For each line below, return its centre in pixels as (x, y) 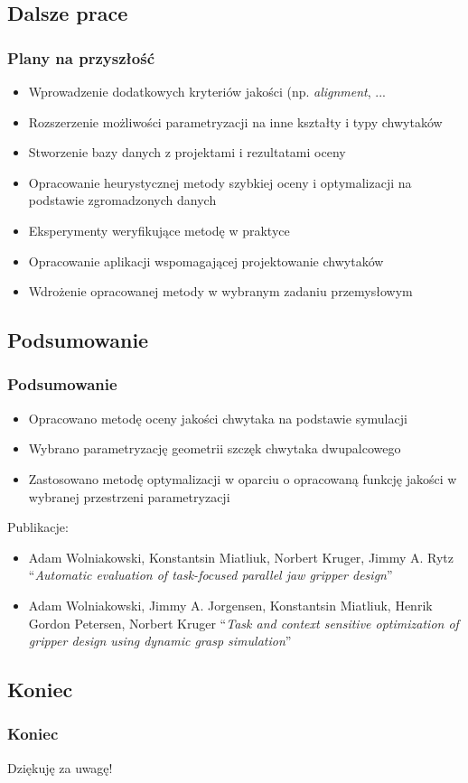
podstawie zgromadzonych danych (122, 200)
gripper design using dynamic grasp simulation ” (160, 641)
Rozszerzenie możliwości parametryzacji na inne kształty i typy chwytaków (235, 121)
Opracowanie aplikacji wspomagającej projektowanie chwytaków (206, 261)
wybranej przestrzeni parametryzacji (129, 496)
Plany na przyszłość (81, 57)
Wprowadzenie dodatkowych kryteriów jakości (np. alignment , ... (207, 91)
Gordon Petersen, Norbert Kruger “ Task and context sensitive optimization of (243, 623)
